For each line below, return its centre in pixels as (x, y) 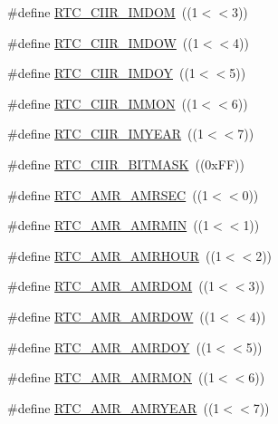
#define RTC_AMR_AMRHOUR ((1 (115, 255)
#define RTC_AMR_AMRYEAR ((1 (114, 407)
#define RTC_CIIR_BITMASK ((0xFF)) (126, 164)
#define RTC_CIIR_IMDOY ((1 (101, 73)
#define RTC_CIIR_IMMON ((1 (103, 103)
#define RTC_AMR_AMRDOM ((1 (111, 286)
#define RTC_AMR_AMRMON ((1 (111, 377)
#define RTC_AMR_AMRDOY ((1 (110, 347)
